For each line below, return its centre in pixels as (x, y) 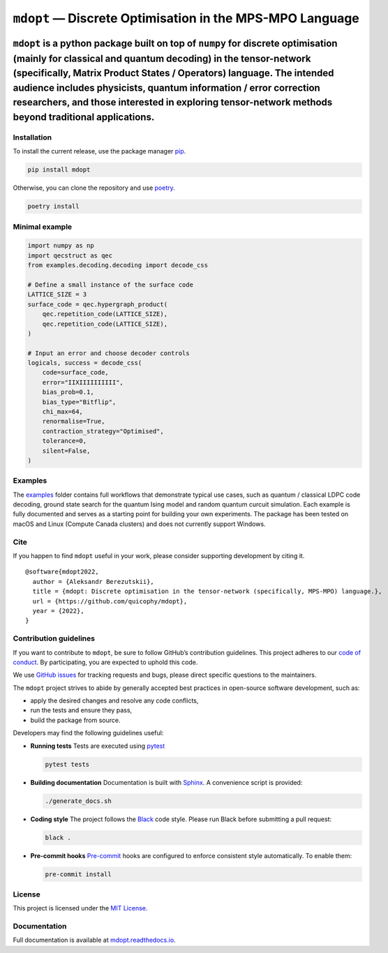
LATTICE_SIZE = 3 (57, 294)
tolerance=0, (65, 441)
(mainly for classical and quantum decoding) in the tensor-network (162, 58)
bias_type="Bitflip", (79, 402)
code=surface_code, (76, 373)
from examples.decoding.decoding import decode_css (118, 265)
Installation (32, 137)
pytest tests (67, 764)
